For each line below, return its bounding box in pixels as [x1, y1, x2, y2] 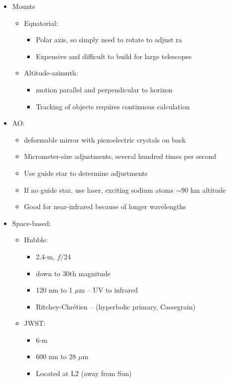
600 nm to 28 [36, 351, 76, 362]
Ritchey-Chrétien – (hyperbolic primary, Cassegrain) [36, 301, 196, 311]
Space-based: [12, 218, 51, 228]
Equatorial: [24, 17, 58, 28]
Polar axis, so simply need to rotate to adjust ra [36, 34, 182, 45]
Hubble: [24, 234, 48, 245]
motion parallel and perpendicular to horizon [36, 84, 172, 94]
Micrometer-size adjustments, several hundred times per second [24, 151, 217, 161]
